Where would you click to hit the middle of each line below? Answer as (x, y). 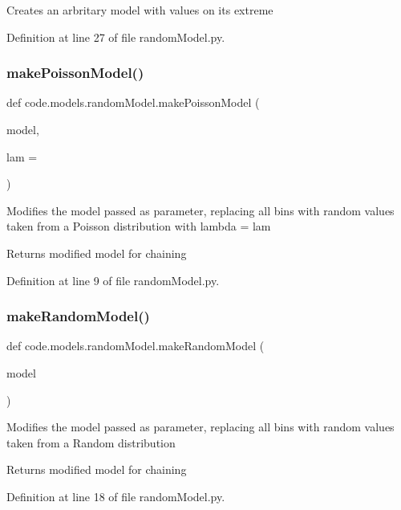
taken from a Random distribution (91, 442)
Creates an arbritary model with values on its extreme (140, 10)
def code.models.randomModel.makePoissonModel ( (133, 102)
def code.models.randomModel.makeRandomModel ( (136, 346)
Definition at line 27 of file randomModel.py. (116, 37)
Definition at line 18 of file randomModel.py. (116, 496)
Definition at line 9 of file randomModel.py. (113, 280)
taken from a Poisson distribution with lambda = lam (139, 226)
